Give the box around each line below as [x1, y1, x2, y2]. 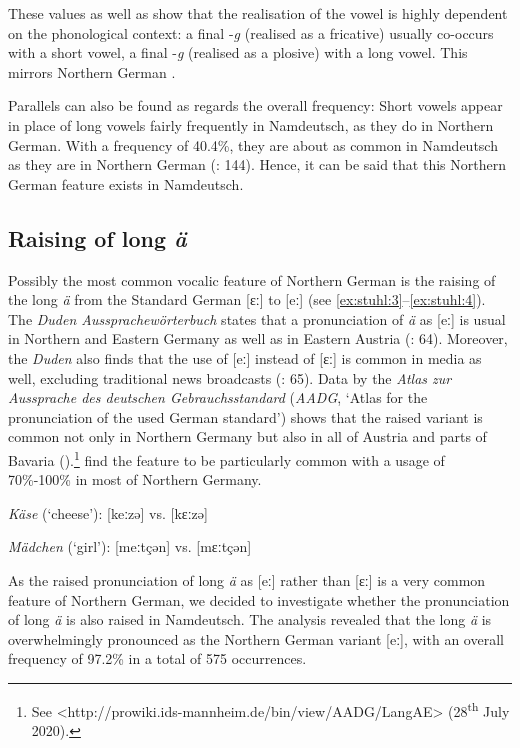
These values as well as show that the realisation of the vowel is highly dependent [8, 3, 508, 23]
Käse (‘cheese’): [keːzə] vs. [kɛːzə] [8, 502, 208, 523]
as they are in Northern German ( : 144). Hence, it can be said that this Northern [8, 154, 506, 175]
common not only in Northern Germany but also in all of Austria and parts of [8, 426, 487, 447]
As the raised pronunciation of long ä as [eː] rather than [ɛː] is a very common [8, 569, 486, 590]
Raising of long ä [8, 222, 187, 253]
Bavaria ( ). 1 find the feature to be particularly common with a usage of [8, 446, 445, 470]
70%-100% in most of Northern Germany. [8, 469, 262, 490]
